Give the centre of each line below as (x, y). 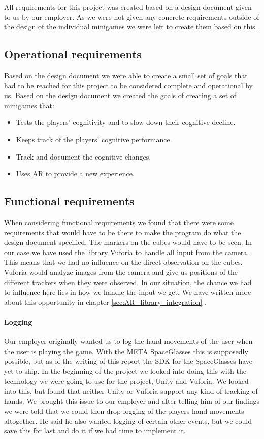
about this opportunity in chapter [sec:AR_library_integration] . (105, 302)
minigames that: (29, 105)
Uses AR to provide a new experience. (75, 174)
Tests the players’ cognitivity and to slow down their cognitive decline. (126, 122)
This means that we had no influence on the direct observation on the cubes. (123, 262)
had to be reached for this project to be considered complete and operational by (128, 85)
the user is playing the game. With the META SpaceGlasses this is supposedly (126, 351)
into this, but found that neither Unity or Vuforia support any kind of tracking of (131, 391)
